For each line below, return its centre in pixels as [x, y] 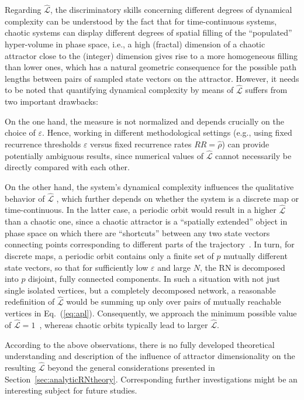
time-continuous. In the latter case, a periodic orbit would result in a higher [141, 210]
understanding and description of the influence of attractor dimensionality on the [150, 356]
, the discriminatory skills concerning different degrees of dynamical [171, 10]
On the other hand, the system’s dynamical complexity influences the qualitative [149, 186]
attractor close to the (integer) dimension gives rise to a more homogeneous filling [151, 55]
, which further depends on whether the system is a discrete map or [177, 198]
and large [174, 267]
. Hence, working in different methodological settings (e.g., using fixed [167, 132]
